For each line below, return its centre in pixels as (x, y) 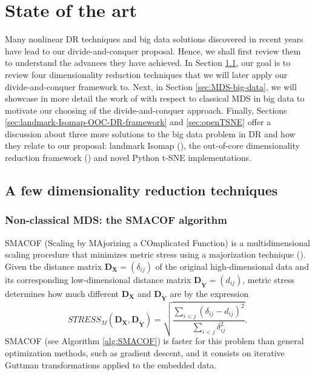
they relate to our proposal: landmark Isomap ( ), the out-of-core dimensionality (152, 145)
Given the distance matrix (54, 266)
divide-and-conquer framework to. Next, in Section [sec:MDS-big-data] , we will (151, 86)
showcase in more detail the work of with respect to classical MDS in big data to (155, 98)
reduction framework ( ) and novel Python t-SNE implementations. (128, 158)
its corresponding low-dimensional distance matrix (98, 279)
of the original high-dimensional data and (232, 266)
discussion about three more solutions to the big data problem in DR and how (150, 133)
